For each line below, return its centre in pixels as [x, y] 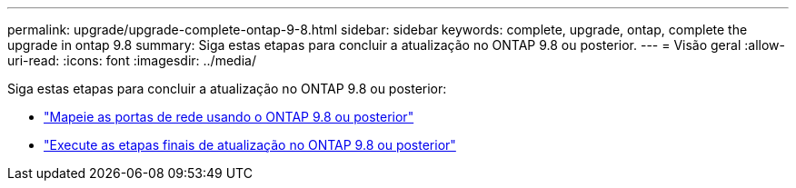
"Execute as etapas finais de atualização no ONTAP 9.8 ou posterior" [250, 145]
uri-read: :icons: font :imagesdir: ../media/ [132, 60]
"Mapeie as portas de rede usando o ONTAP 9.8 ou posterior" [229, 117]
